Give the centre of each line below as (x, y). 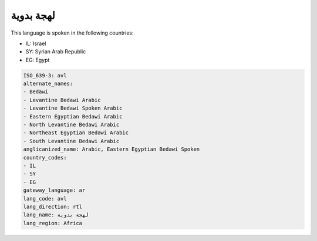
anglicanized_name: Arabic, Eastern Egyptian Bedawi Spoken (112, 149)
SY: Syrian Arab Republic (56, 52)
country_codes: (45, 157)
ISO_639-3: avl (45, 75)
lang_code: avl (45, 198)
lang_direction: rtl (53, 206)
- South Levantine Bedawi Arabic (71, 141)
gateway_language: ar (54, 190)
